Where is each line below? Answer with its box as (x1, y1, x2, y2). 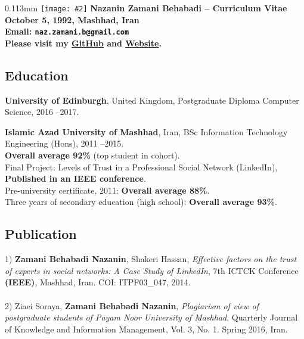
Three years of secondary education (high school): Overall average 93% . (5, 195, 277, 208)
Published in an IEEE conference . (5, 172, 146, 185)
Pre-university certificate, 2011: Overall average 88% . (5, 184, 210, 196)
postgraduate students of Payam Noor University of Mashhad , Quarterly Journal (5, 311, 298, 324)
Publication (5, 225, 77, 243)
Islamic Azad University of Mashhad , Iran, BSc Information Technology (5, 125, 288, 138)
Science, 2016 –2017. (5, 105, 79, 118)
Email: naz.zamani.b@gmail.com (5, 25, 129, 38)
